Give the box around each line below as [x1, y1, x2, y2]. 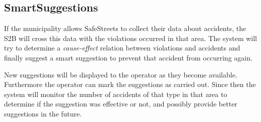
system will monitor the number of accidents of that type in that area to [4, 88, 227, 99]
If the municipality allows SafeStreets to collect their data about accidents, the [4, 23, 246, 33]
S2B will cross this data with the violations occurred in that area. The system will [4, 32, 257, 43]
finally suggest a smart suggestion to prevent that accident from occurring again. [4, 52, 252, 62]
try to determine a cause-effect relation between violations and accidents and [4, 42, 240, 53]
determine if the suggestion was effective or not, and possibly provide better [4, 98, 237, 109]
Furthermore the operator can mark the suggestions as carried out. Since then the [4, 79, 256, 89]
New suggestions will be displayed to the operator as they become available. [4, 69, 237, 79]
